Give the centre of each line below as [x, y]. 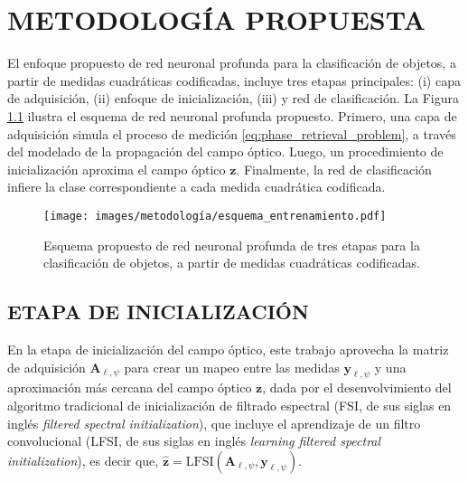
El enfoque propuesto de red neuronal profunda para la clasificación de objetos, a [232, 63]
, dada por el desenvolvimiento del [357, 387]
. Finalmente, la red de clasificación [334, 169]
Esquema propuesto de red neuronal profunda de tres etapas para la [232, 245]
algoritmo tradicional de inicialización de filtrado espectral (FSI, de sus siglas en [229, 405]
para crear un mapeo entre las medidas [232, 367]
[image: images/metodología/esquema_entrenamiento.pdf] [215, 216]
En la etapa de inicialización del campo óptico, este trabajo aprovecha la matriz [228, 349]
